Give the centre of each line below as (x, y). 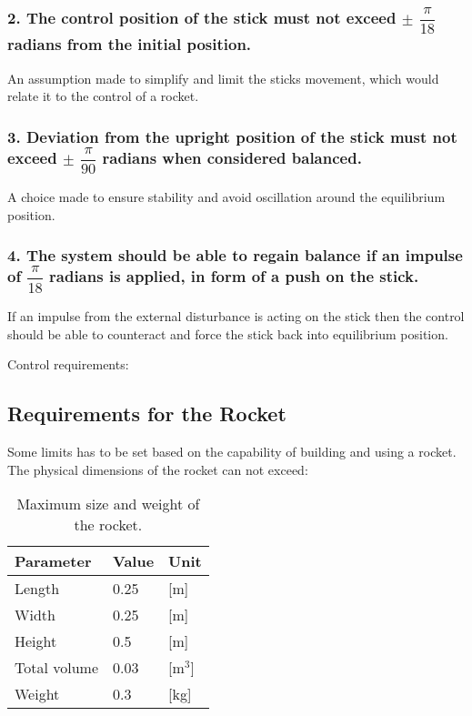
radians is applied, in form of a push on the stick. (234, 276)
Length (37, 589)
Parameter (53, 561)
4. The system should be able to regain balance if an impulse (235, 255)
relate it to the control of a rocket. (103, 96)
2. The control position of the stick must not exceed (202, 17)
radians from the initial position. (130, 44)
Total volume (57, 668)
